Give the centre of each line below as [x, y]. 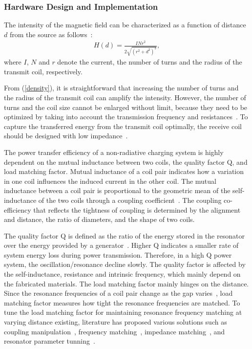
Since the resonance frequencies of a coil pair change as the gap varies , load [118, 293]
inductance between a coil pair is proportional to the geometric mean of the [117, 190]
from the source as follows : [51, 34]
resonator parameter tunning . [50, 341]
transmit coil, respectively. [43, 71]
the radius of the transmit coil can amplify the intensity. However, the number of [125, 97]
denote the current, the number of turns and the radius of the [150, 62]
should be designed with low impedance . [66, 136]
